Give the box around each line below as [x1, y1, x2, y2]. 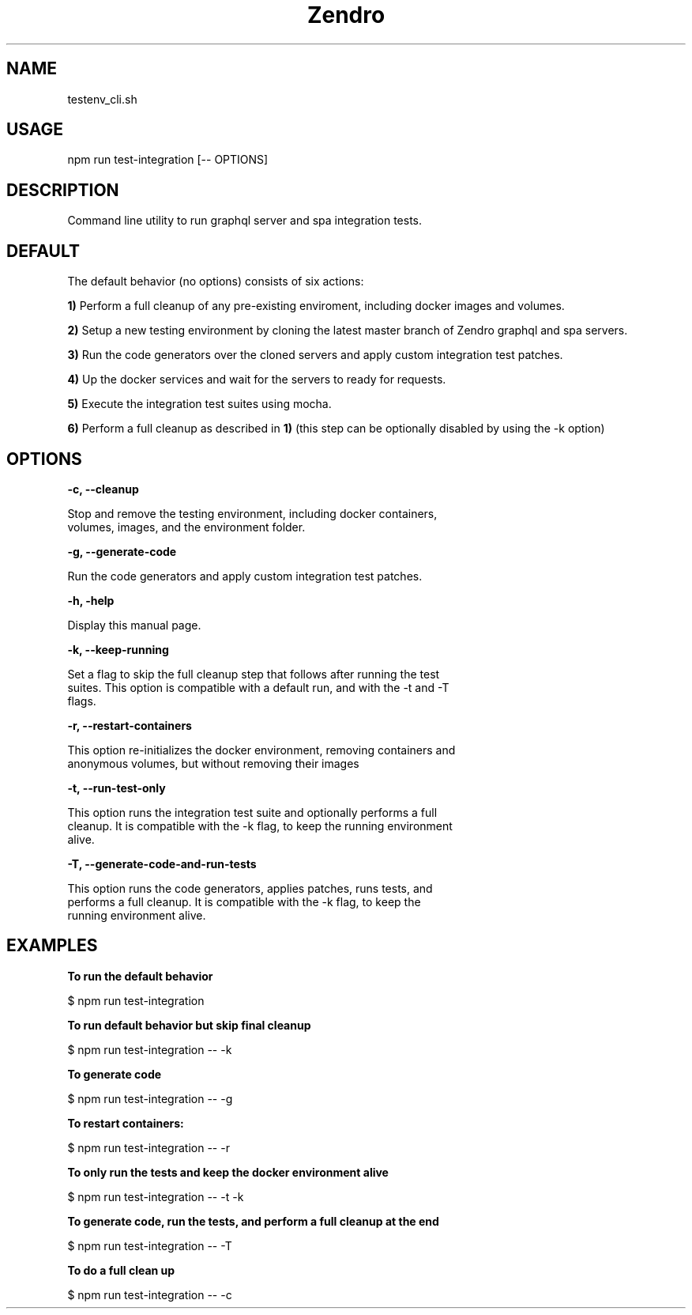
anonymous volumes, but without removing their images [67, 756, 359, 770]
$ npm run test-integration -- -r [67, 1140, 230, 1154]
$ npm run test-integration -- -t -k [67, 1189, 244, 1204]
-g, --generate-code [67, 544, 177, 558]
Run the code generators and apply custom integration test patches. [67, 569, 423, 583]
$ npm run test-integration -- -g [67, 1091, 233, 1105]
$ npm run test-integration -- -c [67, 1287, 232, 1302]
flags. [67, 693, 96, 708]
